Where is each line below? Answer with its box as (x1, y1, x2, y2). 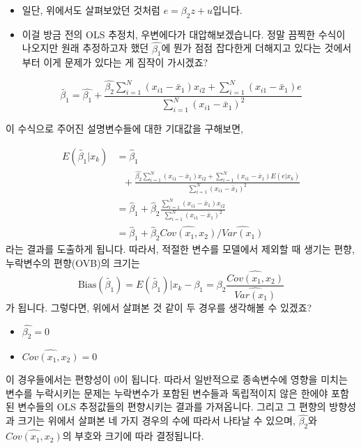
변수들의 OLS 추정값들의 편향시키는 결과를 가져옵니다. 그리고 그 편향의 (17, 399, 326, 414)
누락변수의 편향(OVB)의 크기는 (6, 255, 140, 270)
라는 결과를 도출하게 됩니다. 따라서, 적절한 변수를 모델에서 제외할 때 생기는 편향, (6, 242, 355, 256)
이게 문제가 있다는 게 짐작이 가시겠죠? (43, 55, 208, 70)
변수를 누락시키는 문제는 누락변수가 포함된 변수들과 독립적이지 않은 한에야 (6, 385, 328, 400)
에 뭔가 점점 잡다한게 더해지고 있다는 (161, 40, 321, 55)
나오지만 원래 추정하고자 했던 (22, 40, 149, 55)
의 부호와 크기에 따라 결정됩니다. (62, 428, 204, 443)
